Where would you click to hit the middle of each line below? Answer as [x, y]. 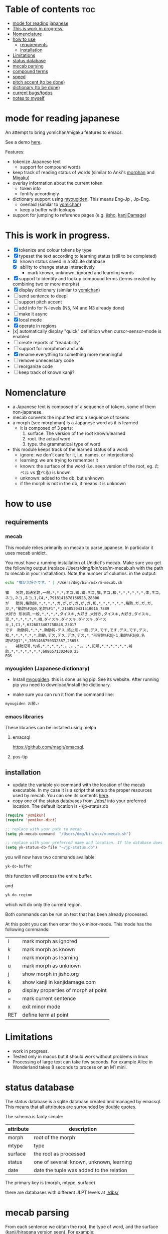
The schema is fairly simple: [34, 1116]
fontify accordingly [39, 194]
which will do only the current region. [44, 904]
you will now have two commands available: [51, 857]
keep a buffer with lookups [47, 209]
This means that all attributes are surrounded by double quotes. [71, 1107]
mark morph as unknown [52, 966]
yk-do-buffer [19, 867]
